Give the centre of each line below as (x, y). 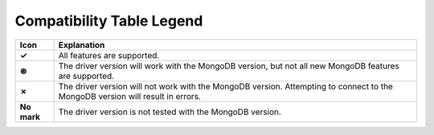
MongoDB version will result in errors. (129, 96)
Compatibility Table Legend (109, 21)
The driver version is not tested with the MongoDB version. (170, 112)
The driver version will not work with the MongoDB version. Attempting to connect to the (226, 86)
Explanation (82, 45)
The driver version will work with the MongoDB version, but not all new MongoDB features (229, 66)
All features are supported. (109, 55)
